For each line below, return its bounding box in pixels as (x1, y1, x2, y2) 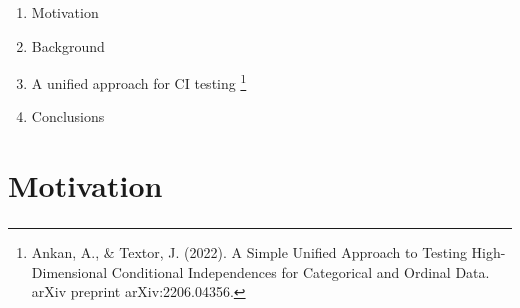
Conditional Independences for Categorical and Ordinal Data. (111, 261, 490, 282)
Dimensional (31, 261, 108, 282)
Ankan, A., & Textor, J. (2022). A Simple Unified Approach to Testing (31, 242, 467, 263)
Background (31, 35, 105, 56)
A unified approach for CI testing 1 (31, 70, 247, 93)
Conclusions (31, 106, 105, 127)
